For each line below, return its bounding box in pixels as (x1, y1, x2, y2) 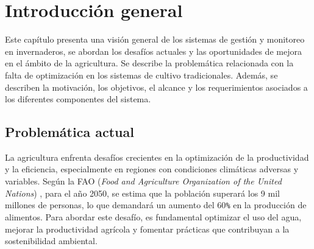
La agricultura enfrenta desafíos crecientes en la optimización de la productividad (5, 150, 309, 163)
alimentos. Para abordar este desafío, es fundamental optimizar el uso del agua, (5, 210, 302, 223)
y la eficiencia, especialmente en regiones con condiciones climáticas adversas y (5, 163, 299, 175)
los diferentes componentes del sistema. (5, 93, 151, 105)
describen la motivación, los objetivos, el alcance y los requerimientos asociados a (5, 80, 308, 93)
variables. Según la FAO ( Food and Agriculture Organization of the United (5, 175, 282, 188)
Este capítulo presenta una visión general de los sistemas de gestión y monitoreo (5, 33, 305, 46)
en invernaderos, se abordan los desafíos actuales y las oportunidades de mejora (5, 44, 302, 57)
